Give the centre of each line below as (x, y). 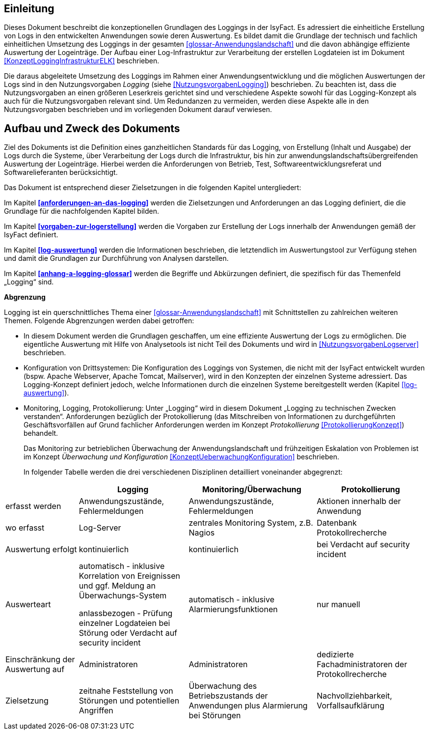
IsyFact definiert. (31, 235)
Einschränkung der (40, 660)
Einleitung (29, 9)
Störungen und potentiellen (129, 701)
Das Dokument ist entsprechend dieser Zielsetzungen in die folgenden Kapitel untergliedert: (153, 188)
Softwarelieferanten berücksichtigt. (61, 172)
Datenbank (337, 523)
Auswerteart (28, 605)
